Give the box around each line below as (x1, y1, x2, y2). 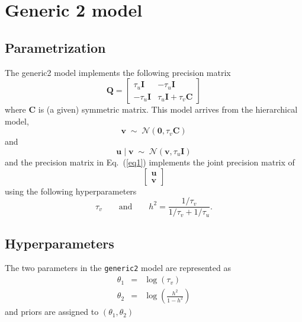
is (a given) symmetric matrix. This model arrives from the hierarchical (38, 103, 298, 116)
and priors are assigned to (5, 305, 99, 318)
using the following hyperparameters (5, 184, 137, 197)
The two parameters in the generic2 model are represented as (5, 262, 231, 274)
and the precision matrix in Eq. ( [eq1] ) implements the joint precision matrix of (5, 155, 295, 168)
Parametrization (5, 38, 106, 56)
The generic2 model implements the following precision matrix (5, 66, 231, 78)
